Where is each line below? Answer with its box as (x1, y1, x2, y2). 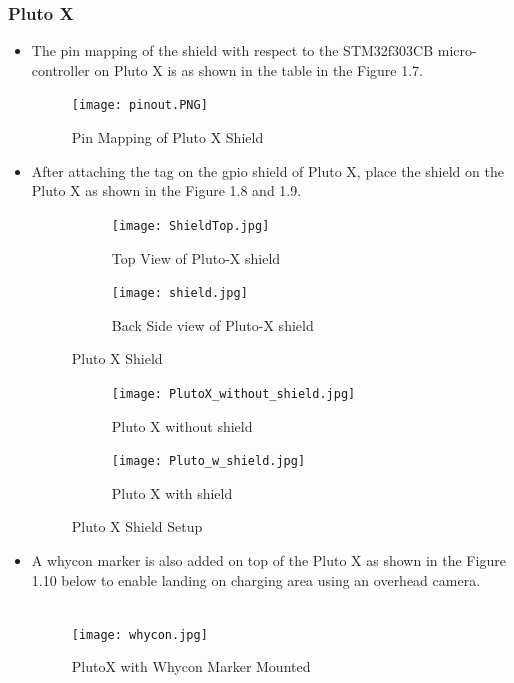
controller (31, 59, 90, 80)
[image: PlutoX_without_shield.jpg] (111, 386, 356, 401)
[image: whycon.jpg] (71, 627, 208, 642)
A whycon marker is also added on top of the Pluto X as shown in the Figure (31, 550, 506, 571)
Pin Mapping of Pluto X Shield (71, 127, 264, 148)
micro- (437, 40, 477, 61)
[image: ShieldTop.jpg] (111, 218, 270, 233)
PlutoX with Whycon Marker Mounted (71, 656, 311, 677)
